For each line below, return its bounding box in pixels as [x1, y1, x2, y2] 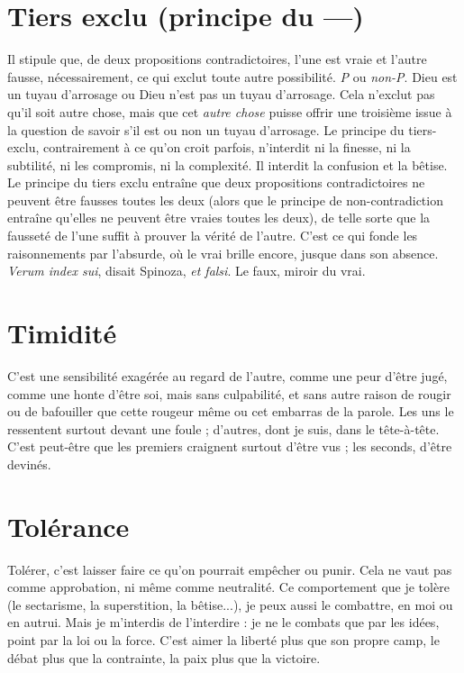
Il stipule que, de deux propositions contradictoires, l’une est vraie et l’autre [7, 50, 427, 68]
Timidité [7, 314, 117, 351]
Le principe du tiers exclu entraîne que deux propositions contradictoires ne [7, 173, 425, 192]
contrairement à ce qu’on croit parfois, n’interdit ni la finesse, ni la [43, 138, 411, 157]
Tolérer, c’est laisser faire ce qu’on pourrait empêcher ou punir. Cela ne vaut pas [7, 559, 452, 578]
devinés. [7, 454, 51, 473]
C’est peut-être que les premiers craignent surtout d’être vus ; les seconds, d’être [7, 437, 452, 456]
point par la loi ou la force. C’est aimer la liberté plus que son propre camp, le [7, 631, 440, 650]
